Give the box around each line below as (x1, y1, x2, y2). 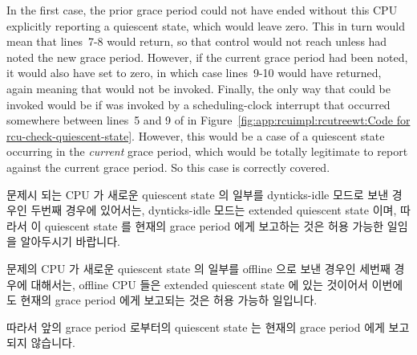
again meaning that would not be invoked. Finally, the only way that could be (6, 80, 391, 96)
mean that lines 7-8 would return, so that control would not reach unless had (6, 33, 387, 50)
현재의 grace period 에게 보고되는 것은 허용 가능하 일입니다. (20, 292, 318, 308)
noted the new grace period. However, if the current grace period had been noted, (6, 48, 408, 65)
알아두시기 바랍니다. (20, 233, 121, 250)
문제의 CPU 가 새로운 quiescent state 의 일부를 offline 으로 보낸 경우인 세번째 (6, 259, 391, 276)
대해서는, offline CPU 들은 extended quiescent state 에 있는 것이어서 (30, 275, 368, 292)
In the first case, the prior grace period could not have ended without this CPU (6, 2, 398, 18)
